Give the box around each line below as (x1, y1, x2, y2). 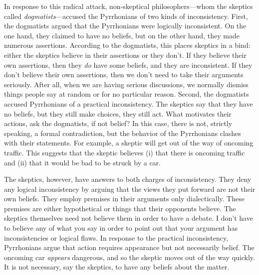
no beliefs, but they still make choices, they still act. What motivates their (4, 108, 232, 119)
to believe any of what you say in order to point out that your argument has (4, 223, 238, 233)
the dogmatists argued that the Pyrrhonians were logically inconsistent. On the (4, 20, 247, 31)
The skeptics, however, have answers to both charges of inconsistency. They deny (4, 174, 252, 184)
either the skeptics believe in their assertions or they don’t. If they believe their (4, 49, 247, 60)
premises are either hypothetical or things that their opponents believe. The (4, 203, 236, 213)
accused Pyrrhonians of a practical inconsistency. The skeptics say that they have (4, 98, 253, 109)
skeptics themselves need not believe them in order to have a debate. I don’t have (4, 213, 253, 223)
